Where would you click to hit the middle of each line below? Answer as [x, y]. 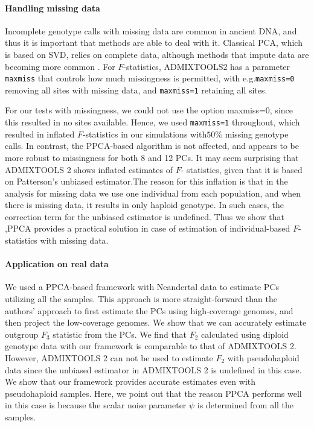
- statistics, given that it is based [242, 169]
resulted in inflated [40, 134]
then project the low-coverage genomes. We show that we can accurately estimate [156, 322]
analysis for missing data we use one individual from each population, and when [153, 193]
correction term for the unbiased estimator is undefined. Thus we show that [145, 216]
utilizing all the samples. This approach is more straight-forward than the [141, 299]
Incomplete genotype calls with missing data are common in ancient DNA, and [151, 30]
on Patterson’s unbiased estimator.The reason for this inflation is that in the [146, 181]
